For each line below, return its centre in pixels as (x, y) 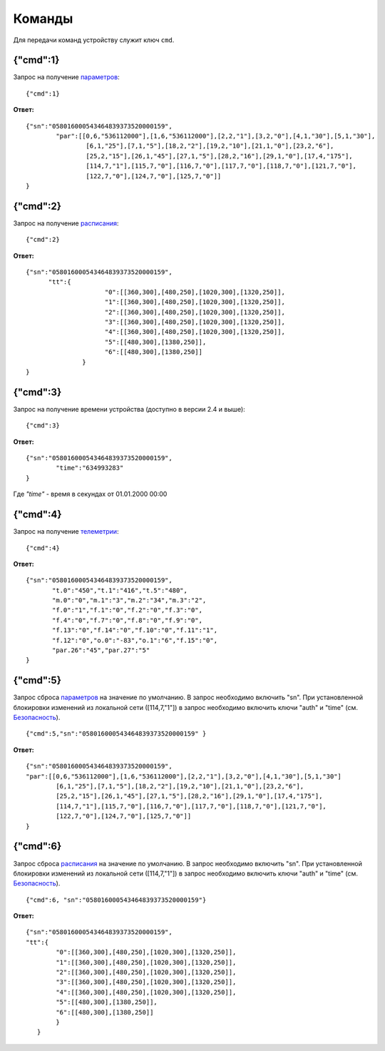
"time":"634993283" (90, 468)
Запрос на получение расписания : (66, 223)
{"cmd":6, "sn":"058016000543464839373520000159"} (116, 900)
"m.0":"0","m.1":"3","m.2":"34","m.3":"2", (129, 600)
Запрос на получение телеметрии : (66, 532)
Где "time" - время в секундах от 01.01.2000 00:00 (90, 494)
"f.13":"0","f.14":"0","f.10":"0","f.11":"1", (135, 630)
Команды (43, 19)
